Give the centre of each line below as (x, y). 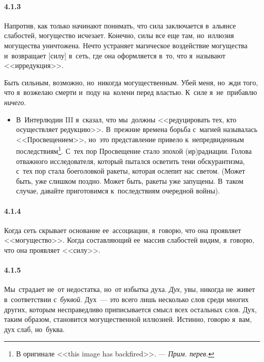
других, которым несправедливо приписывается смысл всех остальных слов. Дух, (130, 309)
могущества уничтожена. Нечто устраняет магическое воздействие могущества (126, 45)
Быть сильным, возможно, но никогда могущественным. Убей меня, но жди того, (131, 82)
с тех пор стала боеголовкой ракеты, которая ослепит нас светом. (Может (130, 171)
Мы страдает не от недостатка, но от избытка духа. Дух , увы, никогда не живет (130, 289)
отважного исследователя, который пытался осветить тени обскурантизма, (130, 161)
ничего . (15, 102)
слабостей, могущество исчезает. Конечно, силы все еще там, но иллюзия (119, 35)
